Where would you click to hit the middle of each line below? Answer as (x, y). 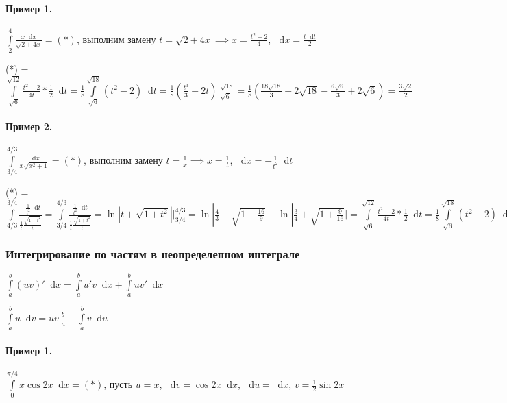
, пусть (118, 384)
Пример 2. (29, 126)
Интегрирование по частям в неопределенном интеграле (153, 253)
